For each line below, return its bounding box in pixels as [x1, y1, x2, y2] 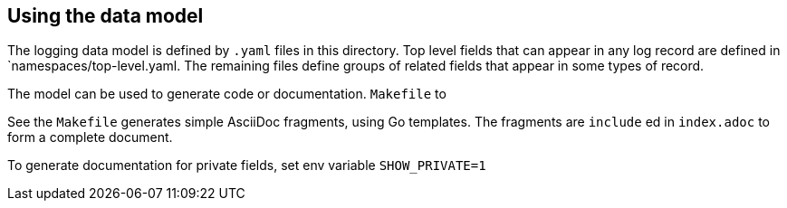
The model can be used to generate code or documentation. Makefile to [7, 86, 446, 102]
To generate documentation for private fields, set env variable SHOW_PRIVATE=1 [7, 157, 486, 174]
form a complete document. [7, 129, 173, 146]
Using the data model [7, 5, 204, 27]
